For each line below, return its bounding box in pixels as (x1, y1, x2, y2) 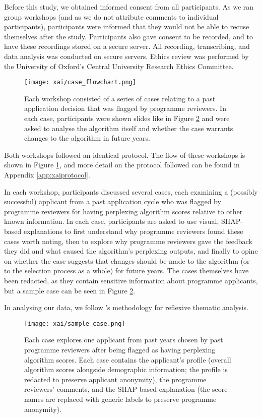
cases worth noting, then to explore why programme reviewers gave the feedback (4, 235, 252, 246)
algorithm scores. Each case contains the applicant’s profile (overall (24, 354, 231, 365)
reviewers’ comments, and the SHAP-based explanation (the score (24, 384, 228, 394)
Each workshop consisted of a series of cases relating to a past (24, 93, 216, 103)
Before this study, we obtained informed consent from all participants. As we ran (4, 2, 254, 12)
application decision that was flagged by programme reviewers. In (24, 103, 226, 113)
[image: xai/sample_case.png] (24, 320, 125, 327)
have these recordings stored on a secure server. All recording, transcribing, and (4, 41, 250, 51)
